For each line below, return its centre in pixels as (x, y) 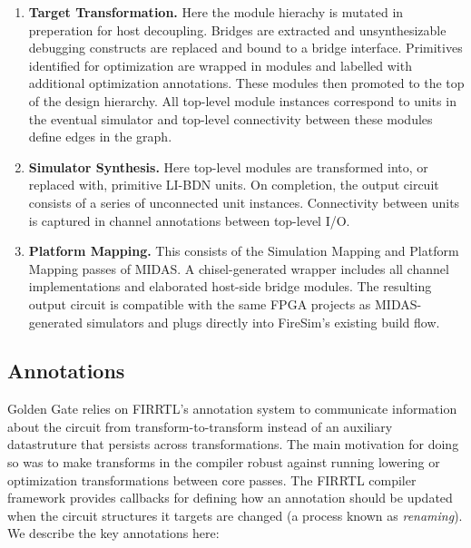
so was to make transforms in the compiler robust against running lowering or (224, 462)
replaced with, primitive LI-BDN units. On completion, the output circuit (234, 185)
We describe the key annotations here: (113, 533)
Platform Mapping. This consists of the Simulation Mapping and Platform (244, 251)
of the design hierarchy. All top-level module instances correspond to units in (242, 100)
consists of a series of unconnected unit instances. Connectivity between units (244, 202)
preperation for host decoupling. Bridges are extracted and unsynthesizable (237, 29)
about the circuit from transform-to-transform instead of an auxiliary (200, 426)
